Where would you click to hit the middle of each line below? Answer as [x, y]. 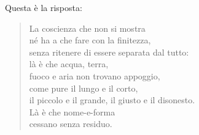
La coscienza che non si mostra [87, 28]
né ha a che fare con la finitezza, [90, 40]
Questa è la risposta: [44, 7]
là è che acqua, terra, [69, 64]
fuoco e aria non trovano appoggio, [95, 75]
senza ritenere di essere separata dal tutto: [109, 52]
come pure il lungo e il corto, [84, 88]
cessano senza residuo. [71, 124]
